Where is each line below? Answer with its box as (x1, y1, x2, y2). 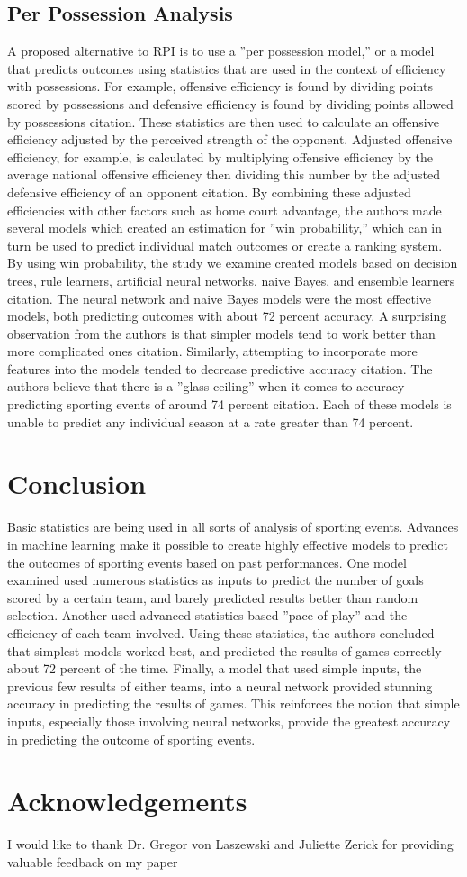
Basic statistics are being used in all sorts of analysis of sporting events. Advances (7, 517, 459, 536)
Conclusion (7, 465, 147, 502)
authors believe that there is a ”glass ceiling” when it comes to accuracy (7, 377, 405, 396)
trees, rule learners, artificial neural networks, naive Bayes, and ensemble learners (7, 270, 455, 289)
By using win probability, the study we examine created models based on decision (7, 253, 458, 272)
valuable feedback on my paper (7, 852, 178, 871)
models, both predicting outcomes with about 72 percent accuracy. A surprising (7, 306, 447, 325)
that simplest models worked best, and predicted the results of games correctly (7, 641, 442, 660)
